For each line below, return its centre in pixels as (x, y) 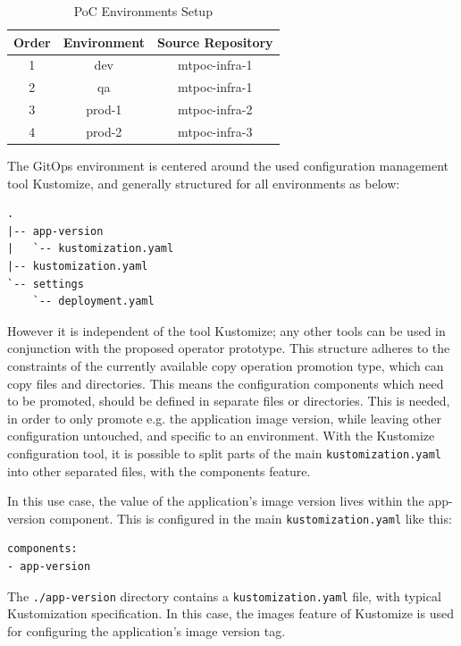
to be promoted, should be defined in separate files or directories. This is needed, (229, 401)
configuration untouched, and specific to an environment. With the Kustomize (221, 436)
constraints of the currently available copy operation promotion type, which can (226, 365)
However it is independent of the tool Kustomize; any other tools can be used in (226, 330)
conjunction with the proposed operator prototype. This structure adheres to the (229, 348)
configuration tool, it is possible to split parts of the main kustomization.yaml (224, 453)
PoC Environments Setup (143, 11)
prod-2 (104, 131)
